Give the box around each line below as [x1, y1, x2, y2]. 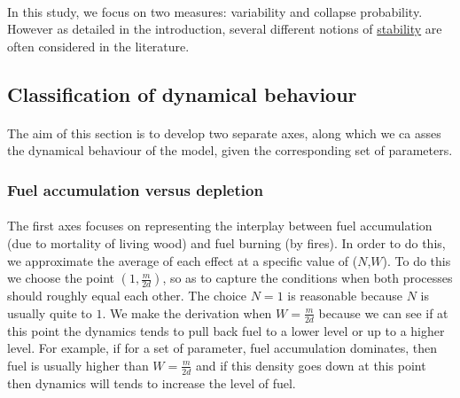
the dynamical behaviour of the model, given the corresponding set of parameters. [7, 141, 453, 160]
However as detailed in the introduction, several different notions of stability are [7, 20, 442, 38]
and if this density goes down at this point [195, 355, 426, 374]
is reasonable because [287, 286, 403, 305]
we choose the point [7, 269, 115, 287]
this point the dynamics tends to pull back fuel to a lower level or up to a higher [7, 321, 445, 339]
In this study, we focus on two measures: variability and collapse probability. [7, 2, 423, 20]
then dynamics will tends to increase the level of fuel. [7, 373, 296, 392]
